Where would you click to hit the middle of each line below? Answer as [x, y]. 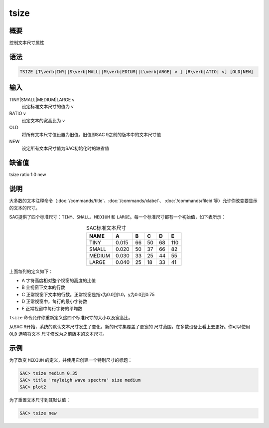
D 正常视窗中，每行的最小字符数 [55, 301]
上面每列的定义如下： [31, 271]
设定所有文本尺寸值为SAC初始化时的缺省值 [66, 148]
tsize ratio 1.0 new [28, 175]
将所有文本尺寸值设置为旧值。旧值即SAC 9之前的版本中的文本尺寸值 [91, 134]
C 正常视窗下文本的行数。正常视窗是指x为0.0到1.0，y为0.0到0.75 [88, 294]
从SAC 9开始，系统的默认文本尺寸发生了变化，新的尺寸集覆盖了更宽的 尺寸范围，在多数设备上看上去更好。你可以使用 [130, 327]
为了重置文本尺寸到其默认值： [40, 400]
